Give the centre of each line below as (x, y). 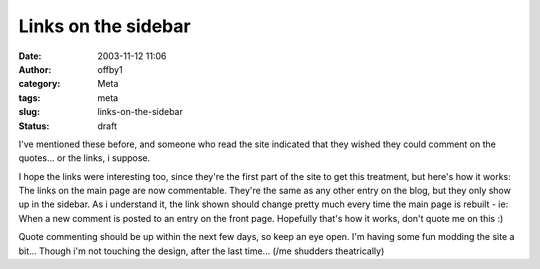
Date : (30, 56)
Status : (34, 126)
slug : (29, 112)
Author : (35, 69)
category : (39, 84)
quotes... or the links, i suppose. (84, 158)
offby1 (110, 69)
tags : (29, 97)
